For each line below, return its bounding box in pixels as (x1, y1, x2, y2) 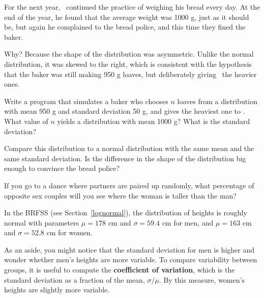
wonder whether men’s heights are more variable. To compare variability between (4, 254, 257, 265)
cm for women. (46, 227, 93, 238)
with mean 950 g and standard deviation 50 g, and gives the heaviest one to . (4, 106, 245, 116)
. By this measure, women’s (159, 274, 245, 285)
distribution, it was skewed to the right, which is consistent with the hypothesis (4, 58, 252, 69)
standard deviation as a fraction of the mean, (4, 274, 145, 285)
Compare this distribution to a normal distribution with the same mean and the (4, 143, 254, 154)
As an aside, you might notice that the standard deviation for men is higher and (4, 244, 255, 255)
